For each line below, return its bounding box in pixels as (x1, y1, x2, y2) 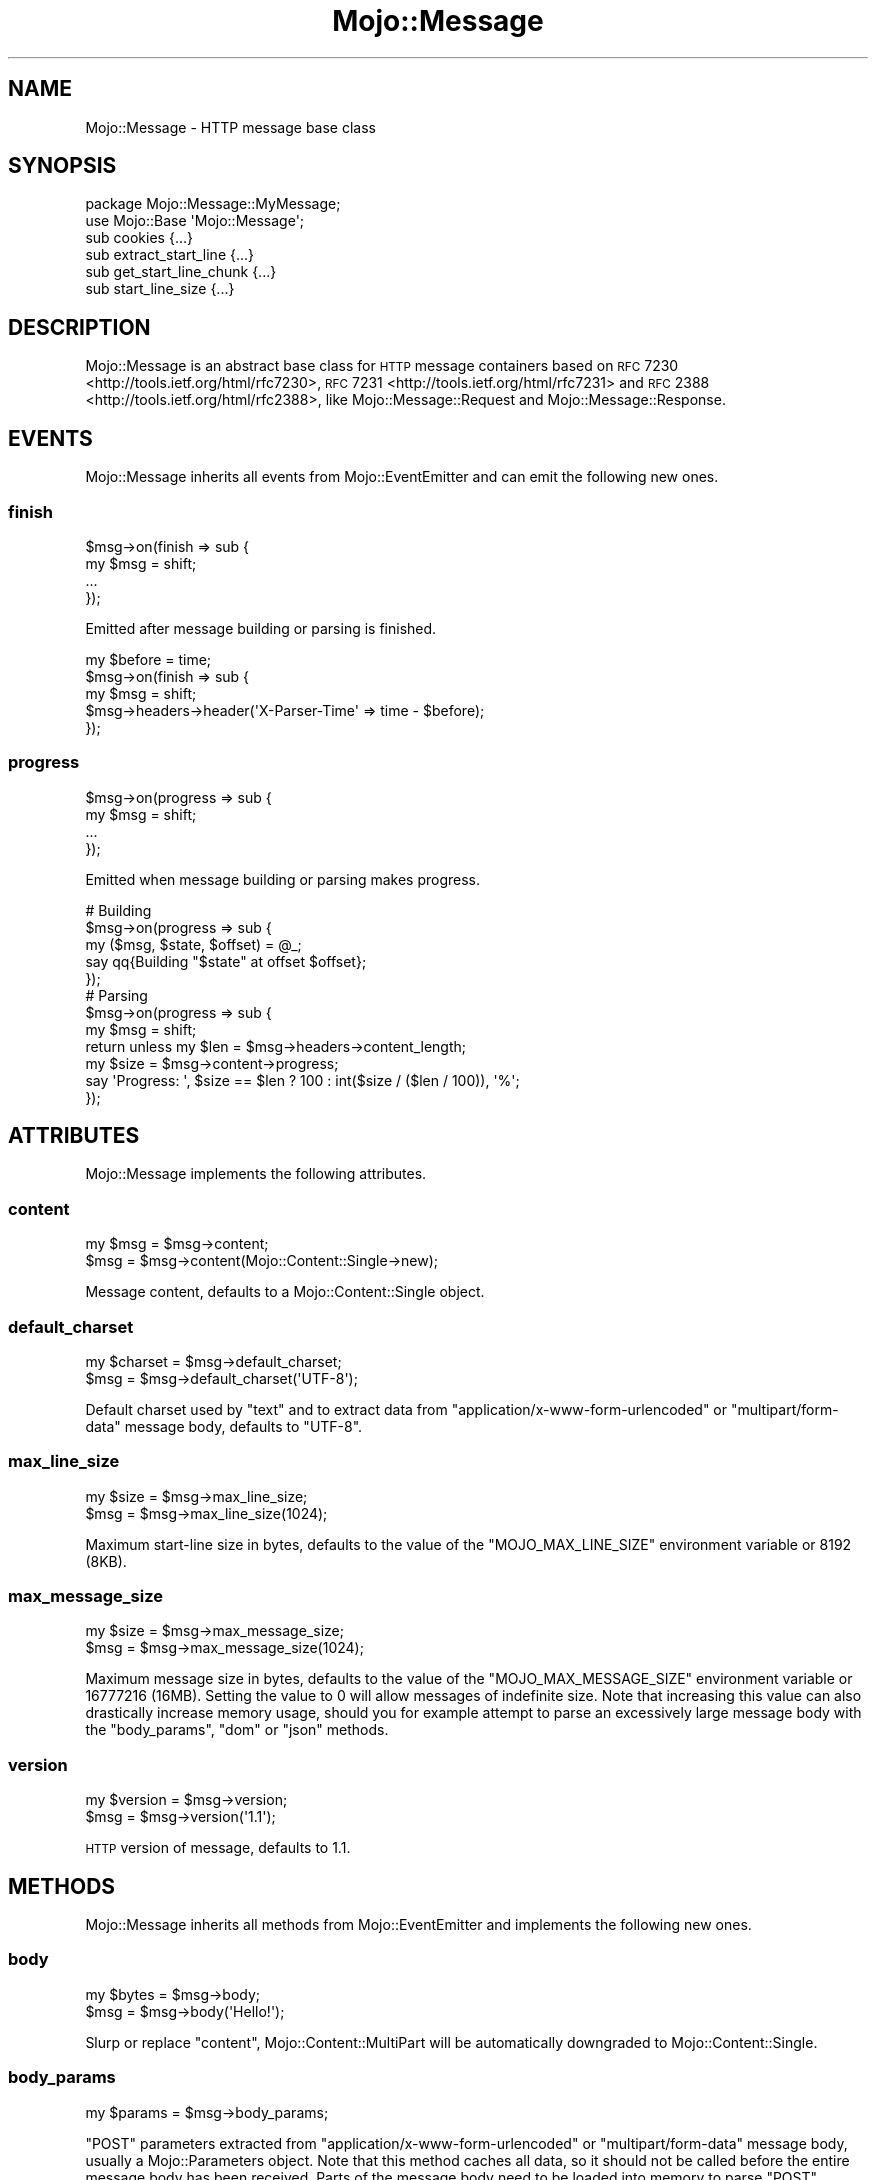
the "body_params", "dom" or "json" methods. (85, 1721, 389, 1739)
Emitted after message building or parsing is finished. (85, 619, 437, 637)
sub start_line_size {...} (85, 280, 235, 298)
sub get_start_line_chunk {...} (85, 263, 277, 281)
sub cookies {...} (85, 229, 193, 247)
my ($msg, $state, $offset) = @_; (85, 935, 302, 953)
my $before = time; (85, 650, 212, 668)
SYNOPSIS (8, 153, 117, 179)
